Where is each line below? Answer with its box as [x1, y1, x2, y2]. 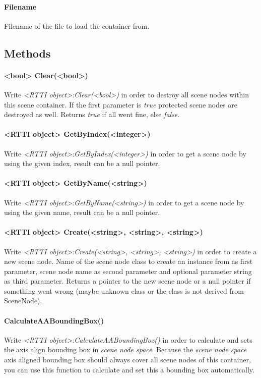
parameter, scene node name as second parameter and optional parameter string [4, 265, 252, 276]
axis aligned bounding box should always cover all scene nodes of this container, [4, 354, 251, 365]
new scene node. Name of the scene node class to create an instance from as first [4, 256, 253, 266]
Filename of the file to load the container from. [4, 20, 150, 31]
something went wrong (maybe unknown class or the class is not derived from [4, 285, 244, 296]
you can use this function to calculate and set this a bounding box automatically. [4, 364, 254, 374]
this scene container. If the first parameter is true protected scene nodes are [4, 99, 238, 110]
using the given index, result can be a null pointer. [4, 158, 160, 169]
